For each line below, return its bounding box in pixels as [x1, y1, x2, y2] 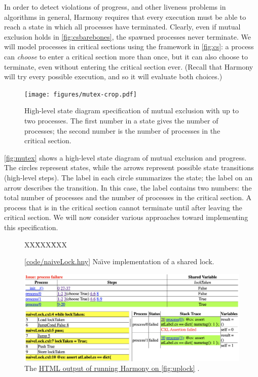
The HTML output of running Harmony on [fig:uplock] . [24, 363, 200, 373]
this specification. [4, 222, 58, 232]
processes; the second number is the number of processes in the [24, 125, 220, 136]
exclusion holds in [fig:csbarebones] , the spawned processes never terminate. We [4, 31, 251, 42]
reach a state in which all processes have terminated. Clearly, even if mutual [4, 21, 241, 32]
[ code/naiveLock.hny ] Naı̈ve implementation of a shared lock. [24, 256, 214, 267]
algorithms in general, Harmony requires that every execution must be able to [4, 11, 246, 22]
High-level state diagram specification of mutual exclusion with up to [24, 105, 239, 116]
